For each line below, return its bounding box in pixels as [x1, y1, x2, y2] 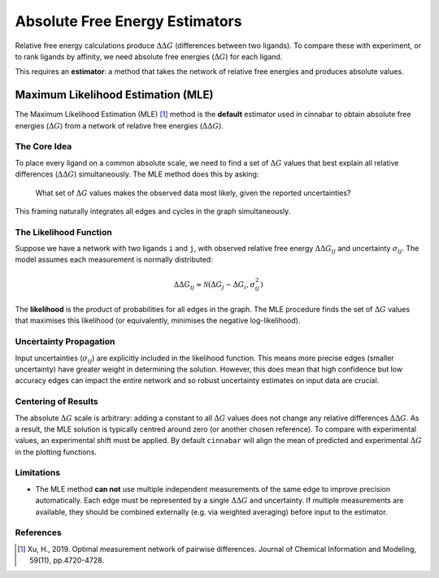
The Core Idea [15, 141, 72, 152]
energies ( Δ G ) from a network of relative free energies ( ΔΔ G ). [15, 120, 224, 130]
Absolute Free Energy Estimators [15, 12, 242, 30]
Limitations [15, 467, 61, 479]
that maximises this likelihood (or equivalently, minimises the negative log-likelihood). [15, 315, 301, 325]
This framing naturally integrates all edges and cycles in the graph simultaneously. [15, 206, 291, 215]
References [15, 527, 62, 538]
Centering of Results [15, 396, 98, 407]
